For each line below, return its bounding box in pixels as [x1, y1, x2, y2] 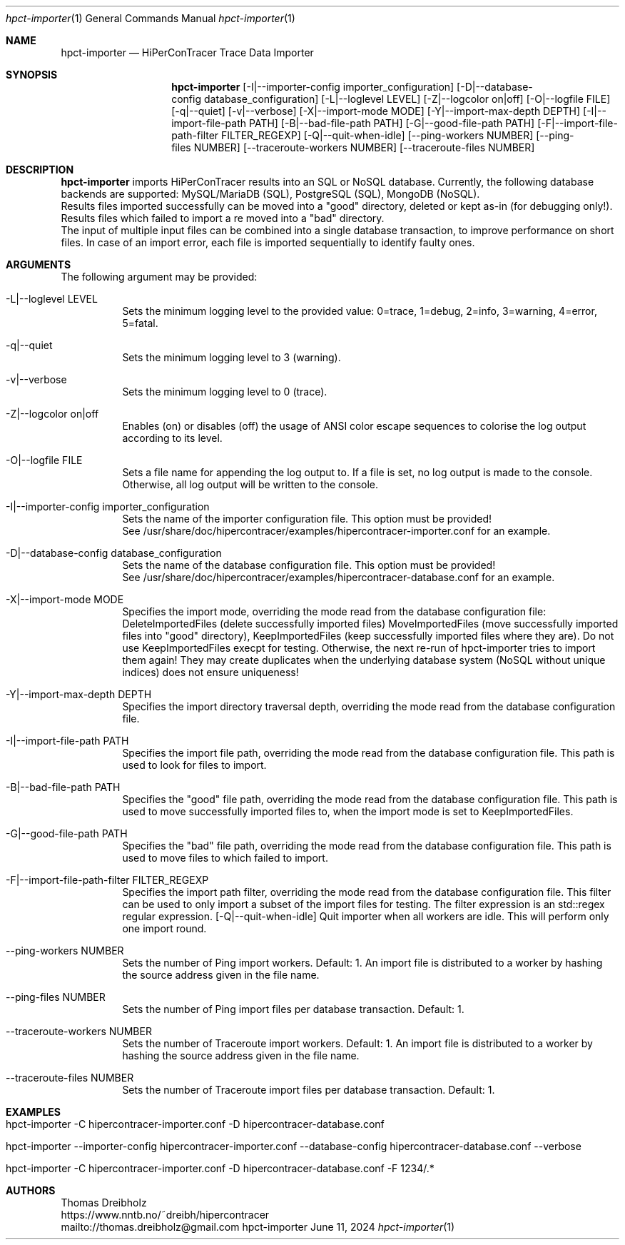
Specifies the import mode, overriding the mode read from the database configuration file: [122, 605, 547, 618]
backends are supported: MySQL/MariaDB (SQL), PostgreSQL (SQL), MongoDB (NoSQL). [61, 188, 480, 200]
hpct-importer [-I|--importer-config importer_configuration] [171, 81, 454, 93]
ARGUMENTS [6, 258, 71, 271]
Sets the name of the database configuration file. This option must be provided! [122, 559, 496, 571]
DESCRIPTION [6, 163, 74, 176]
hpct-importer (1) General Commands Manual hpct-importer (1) [6, 12, 295, 24]
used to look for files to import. [122, 759, 267, 771]
